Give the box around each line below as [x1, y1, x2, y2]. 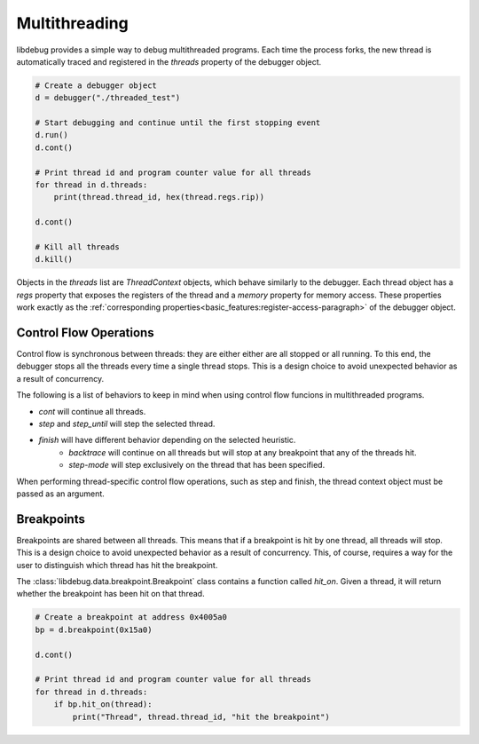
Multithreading [16, 13, 129, 33]
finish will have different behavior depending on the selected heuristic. [38, 435, 296, 446]
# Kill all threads [35, 242, 120, 252]
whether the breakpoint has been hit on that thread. [16, 589, 205, 599]
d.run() [35, 130, 68, 140]
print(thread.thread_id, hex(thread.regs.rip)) [53, 192, 265, 202]
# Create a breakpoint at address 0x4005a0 [35, 613, 228, 622]
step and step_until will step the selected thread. [38, 418, 216, 430]
